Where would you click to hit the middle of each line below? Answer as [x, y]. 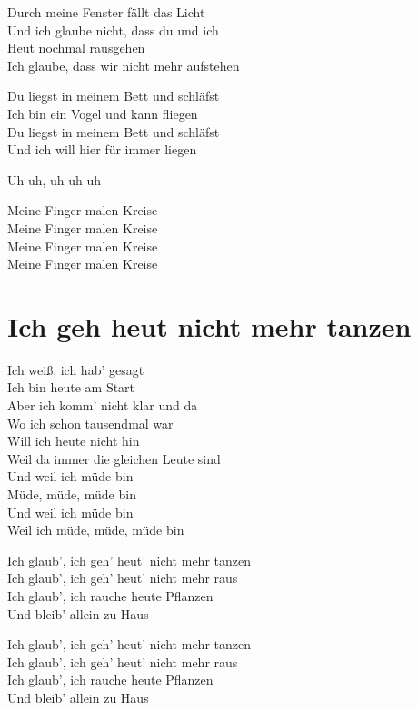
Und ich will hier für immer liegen [102, 149]
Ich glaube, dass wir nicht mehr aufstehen [124, 65]
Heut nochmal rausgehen [76, 48]
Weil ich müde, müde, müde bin [96, 530]
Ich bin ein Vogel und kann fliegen [103, 113]
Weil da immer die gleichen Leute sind [114, 458]
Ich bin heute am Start [71, 387]
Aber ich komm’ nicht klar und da [103, 405]
